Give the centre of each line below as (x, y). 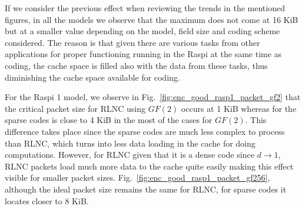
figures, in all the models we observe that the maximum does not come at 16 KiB (152, 19)
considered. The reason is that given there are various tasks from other (132, 42)
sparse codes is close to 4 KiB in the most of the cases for (109, 120)
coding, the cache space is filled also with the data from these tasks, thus (136, 65)
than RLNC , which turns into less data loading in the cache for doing (130, 143)
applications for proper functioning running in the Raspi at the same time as (143, 54)
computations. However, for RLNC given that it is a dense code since (130, 155)
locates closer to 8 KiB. (47, 200)
